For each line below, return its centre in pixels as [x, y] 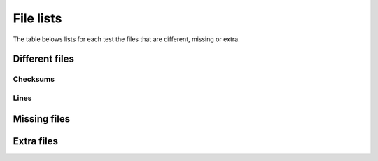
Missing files [41, 119]
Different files [44, 59]
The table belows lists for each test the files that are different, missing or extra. [127, 39]
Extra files [36, 141]
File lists [37, 18]
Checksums [34, 79]
